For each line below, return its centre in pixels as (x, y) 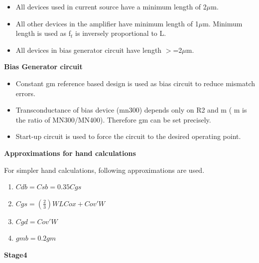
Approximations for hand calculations (70, 153)
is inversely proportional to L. (121, 33)
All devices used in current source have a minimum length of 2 (111, 6)
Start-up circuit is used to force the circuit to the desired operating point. (128, 136)
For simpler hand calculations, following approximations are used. (104, 170)
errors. (25, 93)
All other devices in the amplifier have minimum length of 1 (107, 23)
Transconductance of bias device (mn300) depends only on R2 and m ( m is (131, 110)
